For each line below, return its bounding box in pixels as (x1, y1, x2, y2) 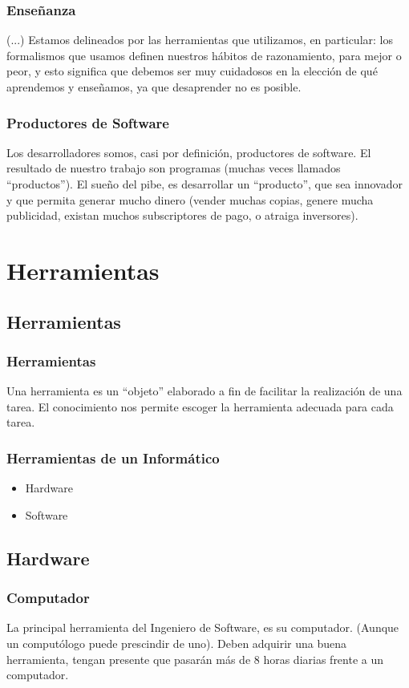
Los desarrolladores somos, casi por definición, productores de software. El (6, 144, 371, 160)
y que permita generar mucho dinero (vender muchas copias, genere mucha (6, 191, 374, 208)
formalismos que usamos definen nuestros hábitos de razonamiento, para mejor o (6, 47, 402, 63)
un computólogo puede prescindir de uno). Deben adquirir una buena (6, 634, 347, 651)
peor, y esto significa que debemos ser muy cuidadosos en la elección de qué (6, 63, 378, 79)
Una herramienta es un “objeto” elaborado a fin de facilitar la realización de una (6, 382, 403, 399)
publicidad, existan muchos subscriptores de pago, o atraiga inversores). (6, 207, 358, 224)
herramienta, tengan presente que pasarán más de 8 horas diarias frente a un (6, 650, 384, 667)
